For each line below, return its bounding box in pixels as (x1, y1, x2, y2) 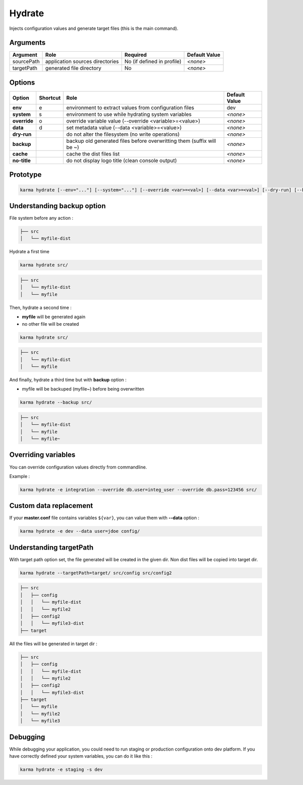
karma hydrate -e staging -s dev (20, 767, 103, 772)
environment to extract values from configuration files (66, 104, 194, 111)
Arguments (9, 38, 46, 47)
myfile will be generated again (22, 314, 86, 320)
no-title (12, 157, 31, 164)
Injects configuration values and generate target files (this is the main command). (9, 25, 179, 31)
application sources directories (45, 58, 119, 65)
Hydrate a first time (9, 249, 50, 255)
